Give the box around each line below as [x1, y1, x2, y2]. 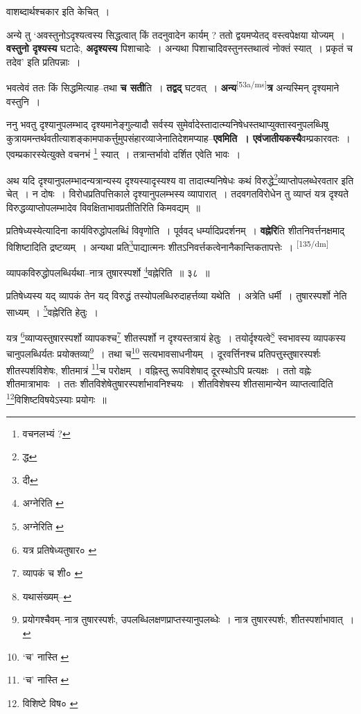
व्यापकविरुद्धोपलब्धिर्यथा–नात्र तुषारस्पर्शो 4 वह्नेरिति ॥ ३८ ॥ [6, 263, 210, 279]
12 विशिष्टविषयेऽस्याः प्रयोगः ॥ [6, 390, 107, 407]
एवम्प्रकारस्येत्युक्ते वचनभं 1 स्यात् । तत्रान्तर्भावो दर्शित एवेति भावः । [6, 145, 241, 162]
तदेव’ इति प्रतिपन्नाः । [6, 54, 81, 69]
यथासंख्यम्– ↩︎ [22, 589, 72, 603]
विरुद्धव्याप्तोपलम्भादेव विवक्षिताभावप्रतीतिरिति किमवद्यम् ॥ [6, 200, 200, 214]
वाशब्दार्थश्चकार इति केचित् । [6, 4, 110, 18]
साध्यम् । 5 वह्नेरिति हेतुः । [6, 302, 99, 319]
